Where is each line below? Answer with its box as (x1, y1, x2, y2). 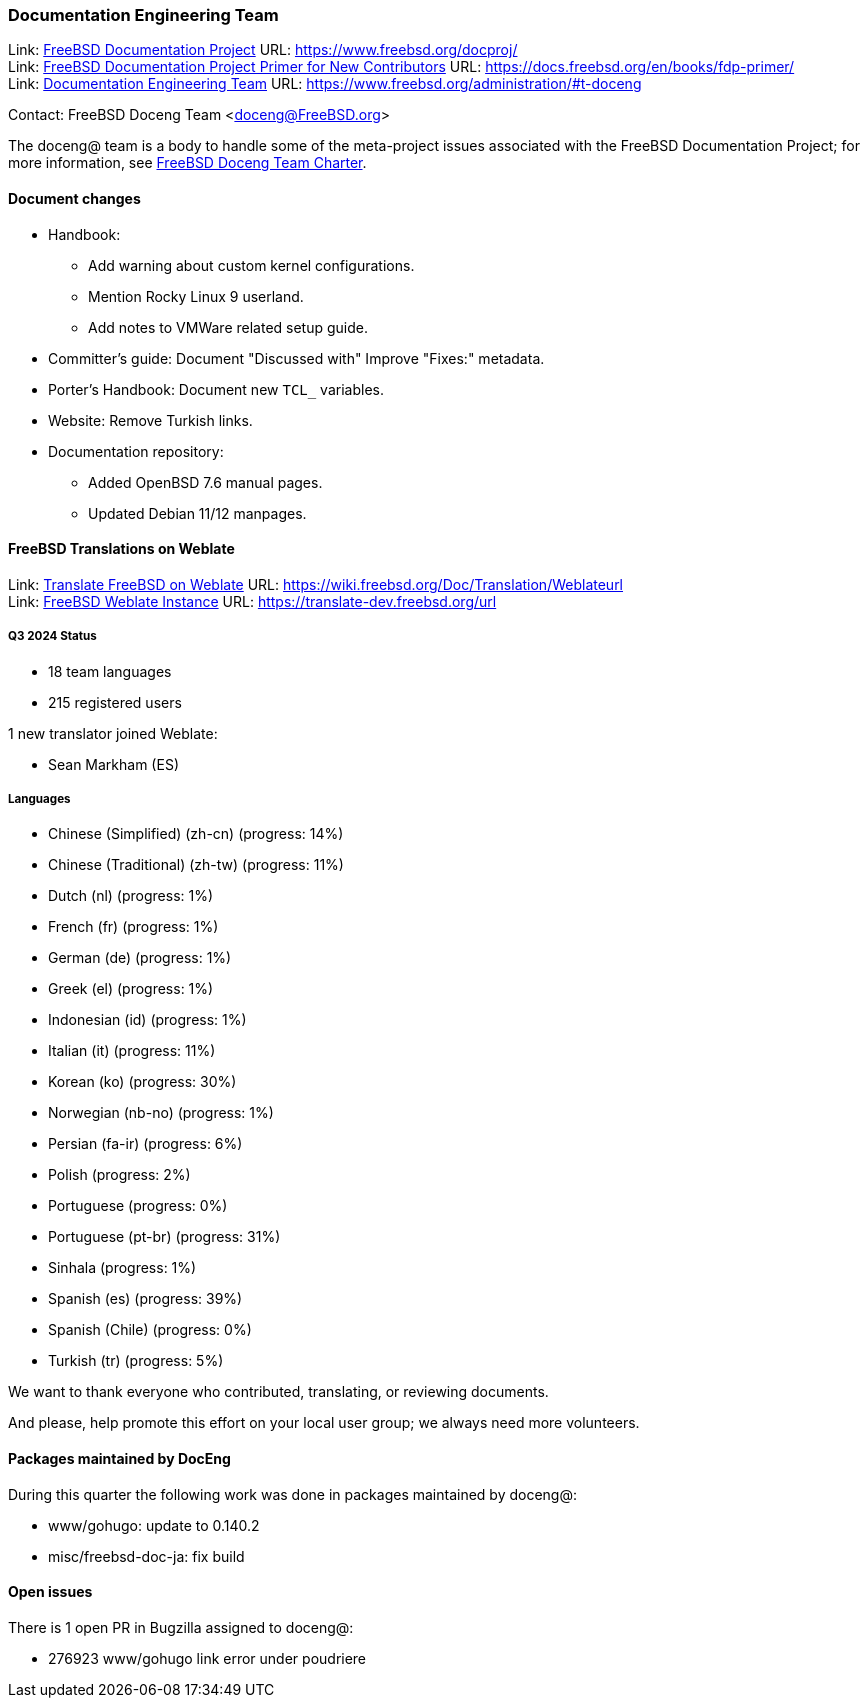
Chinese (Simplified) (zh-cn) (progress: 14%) (48, 825, 344, 843)
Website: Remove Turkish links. (48, 411, 253, 429)
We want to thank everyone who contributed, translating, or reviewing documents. (8, 1383, 549, 1401)
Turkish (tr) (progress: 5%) (48, 1352, 224, 1370)
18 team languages (48, 662, 172, 680)
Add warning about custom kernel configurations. (88, 256, 415, 274)
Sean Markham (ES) (48, 755, 179, 773)
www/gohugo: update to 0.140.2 (48, 1516, 260, 1534)
